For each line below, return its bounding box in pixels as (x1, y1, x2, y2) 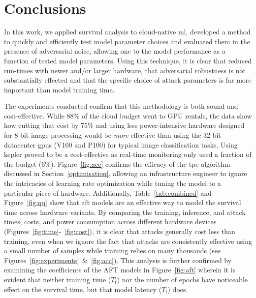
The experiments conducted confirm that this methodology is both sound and (4, 101, 238, 111)
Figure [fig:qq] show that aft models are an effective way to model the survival (4, 197, 241, 208)
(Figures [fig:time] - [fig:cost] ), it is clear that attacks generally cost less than (4, 226, 235, 236)
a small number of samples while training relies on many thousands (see (4, 245, 221, 256)
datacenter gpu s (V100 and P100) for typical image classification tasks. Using (4, 139, 238, 149)
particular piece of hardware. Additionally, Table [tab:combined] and (4, 187, 212, 198)
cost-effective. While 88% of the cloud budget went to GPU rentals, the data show (4, 110, 252, 120)
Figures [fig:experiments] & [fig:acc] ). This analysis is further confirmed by (4, 255, 232, 265)
